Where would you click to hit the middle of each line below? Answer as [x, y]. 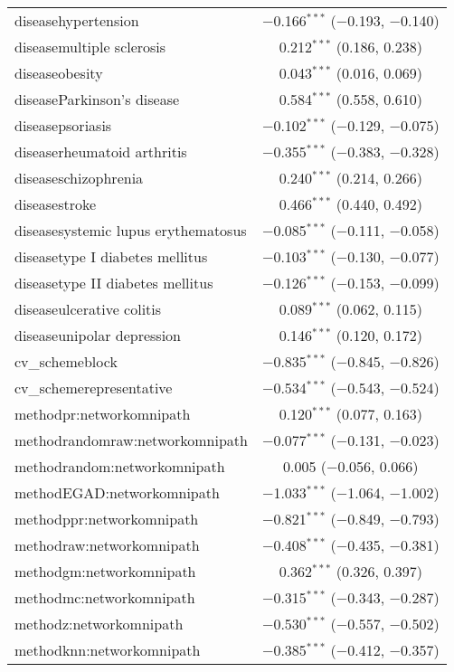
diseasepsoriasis [63, 125]
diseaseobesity [59, 73]
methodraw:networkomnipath [107, 545]
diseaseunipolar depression [98, 335]
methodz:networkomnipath [99, 624]
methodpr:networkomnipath [103, 414]
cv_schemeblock [66, 361]
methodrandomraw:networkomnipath [131, 440]
